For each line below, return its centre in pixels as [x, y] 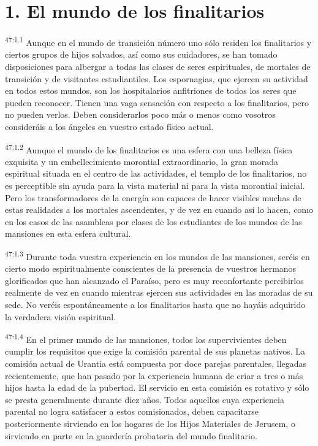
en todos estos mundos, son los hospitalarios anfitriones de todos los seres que [151, 90]
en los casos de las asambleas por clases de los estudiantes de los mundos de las [153, 221]
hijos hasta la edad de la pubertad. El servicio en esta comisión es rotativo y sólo [157, 387]
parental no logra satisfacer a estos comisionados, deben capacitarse [132, 411]
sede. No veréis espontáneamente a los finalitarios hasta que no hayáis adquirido [155, 304]
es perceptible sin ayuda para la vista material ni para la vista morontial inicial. [155, 185]
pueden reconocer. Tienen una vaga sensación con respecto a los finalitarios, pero [157, 102]
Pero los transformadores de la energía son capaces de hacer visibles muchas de [153, 197]
